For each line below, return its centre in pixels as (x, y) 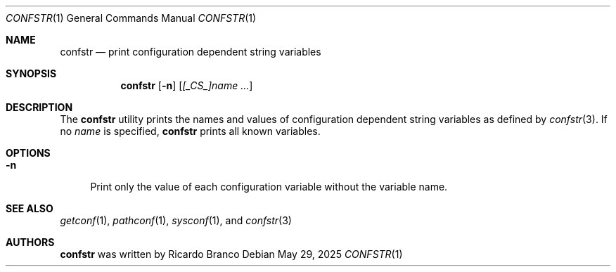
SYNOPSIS (31, 73)
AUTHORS (30, 242)
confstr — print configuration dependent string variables (191, 52)
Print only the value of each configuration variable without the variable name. (269, 187)
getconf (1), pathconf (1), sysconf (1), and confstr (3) (176, 220)
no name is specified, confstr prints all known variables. (190, 131)
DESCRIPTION (39, 107)
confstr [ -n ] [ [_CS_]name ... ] (187, 85)
